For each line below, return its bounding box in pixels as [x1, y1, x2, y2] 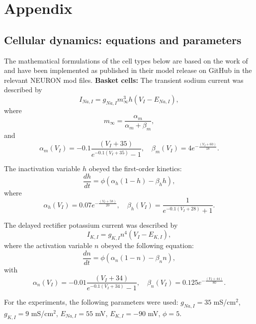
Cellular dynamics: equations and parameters [4, 32, 242, 47]
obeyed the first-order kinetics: [88, 163, 182, 174]
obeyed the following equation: [101, 240, 194, 251]
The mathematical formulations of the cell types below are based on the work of [4, 55, 248, 65]
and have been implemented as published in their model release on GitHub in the [4, 65, 252, 75]
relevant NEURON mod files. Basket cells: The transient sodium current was [4, 74, 244, 85]
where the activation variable [4, 240, 92, 251]
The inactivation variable [4, 163, 81, 174]
